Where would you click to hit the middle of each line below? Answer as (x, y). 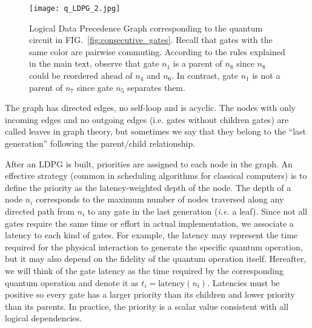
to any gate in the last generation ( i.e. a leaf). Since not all (197, 211)
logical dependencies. (44, 318)
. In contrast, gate (205, 75)
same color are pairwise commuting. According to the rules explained (157, 51)
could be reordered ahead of (81, 75)
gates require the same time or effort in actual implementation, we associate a (149, 223)
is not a (266, 75)
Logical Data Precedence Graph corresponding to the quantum (146, 28)
